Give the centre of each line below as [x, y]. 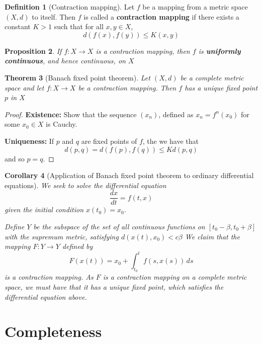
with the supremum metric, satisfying [62, 236]
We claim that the [212, 236]
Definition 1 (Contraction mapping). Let [70, 7]
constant [18, 26]
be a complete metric [212, 77]
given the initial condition [44, 209]
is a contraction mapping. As [49, 277]
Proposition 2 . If [33, 51]
